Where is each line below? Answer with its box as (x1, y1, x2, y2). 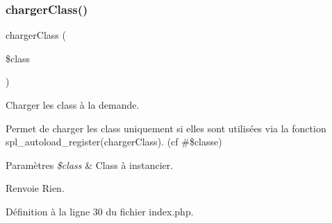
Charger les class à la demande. (6, 98, 140, 111)
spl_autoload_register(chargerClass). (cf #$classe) (6, 134, 222, 149)
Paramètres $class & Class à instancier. (6, 157, 174, 172)
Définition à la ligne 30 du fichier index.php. (6, 204, 194, 218)
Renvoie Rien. (6, 181, 65, 195)
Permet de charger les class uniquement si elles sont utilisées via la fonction (6, 121, 326, 135)
